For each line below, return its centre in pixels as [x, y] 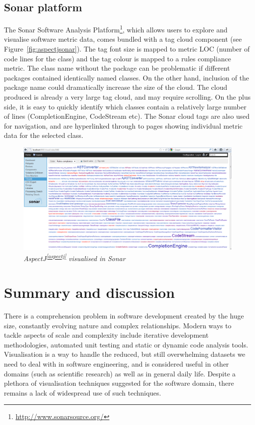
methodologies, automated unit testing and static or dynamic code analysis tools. [126, 344]
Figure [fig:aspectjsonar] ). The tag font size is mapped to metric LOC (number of [127, 49]
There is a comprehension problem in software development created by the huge [124, 316]
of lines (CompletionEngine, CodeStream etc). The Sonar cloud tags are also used [127, 116]
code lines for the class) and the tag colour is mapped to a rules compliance [117, 58]
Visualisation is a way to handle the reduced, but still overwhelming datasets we [125, 354]
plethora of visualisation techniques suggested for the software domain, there [119, 383]
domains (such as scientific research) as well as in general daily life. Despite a [120, 373]
